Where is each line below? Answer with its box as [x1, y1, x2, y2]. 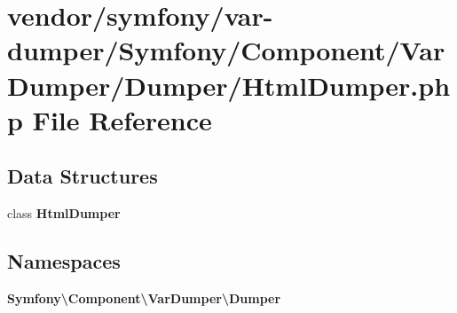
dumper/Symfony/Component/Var [7, 32, 445, 68]
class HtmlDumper [7, 204, 121, 223]
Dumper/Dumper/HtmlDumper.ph [7, 67, 451, 103]
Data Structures [7, 162, 158, 190]
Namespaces [7, 247, 121, 275]
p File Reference [7, 101, 212, 137]
